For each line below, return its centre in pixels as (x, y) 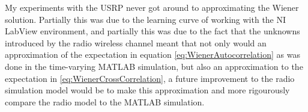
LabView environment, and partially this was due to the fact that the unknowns (152, 31)
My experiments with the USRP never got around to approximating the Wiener (152, 7)
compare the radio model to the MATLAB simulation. (105, 101)
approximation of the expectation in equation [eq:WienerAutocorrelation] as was (152, 54)
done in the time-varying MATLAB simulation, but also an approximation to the (154, 66)
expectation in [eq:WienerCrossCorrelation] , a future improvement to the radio (150, 78)
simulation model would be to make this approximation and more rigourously (147, 90)
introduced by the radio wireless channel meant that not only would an (136, 42)
